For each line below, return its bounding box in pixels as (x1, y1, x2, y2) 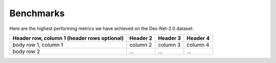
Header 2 (129, 35, 153, 42)
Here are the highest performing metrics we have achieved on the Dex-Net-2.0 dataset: (9, 25, 194, 31)
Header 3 (157, 35, 181, 42)
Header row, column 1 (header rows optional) (12, 35, 124, 42)
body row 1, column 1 (12, 41, 63, 48)
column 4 (187, 41, 210, 48)
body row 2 (12, 48, 40, 55)
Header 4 (187, 35, 210, 42)
